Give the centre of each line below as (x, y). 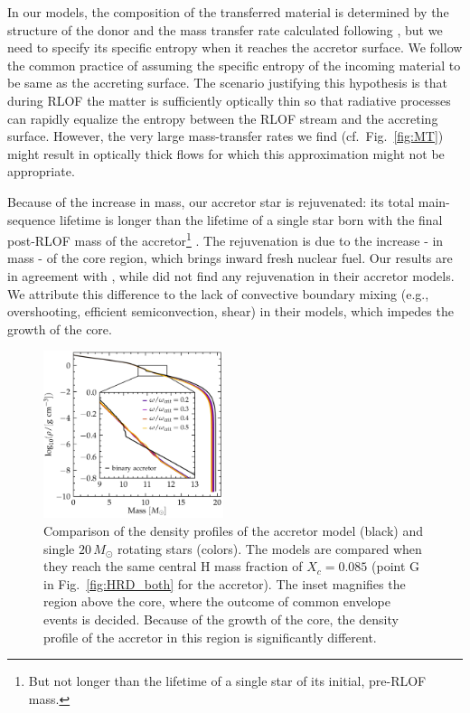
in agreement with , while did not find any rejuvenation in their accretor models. (231, 275)
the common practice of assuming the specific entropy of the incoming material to (234, 65)
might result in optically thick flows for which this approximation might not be (226, 153)
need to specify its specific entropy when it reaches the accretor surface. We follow (235, 47)
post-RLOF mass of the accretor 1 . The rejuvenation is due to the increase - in (226, 239)
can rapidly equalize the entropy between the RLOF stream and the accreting (223, 118)
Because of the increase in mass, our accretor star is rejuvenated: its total (211, 201)
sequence (32, 219)
